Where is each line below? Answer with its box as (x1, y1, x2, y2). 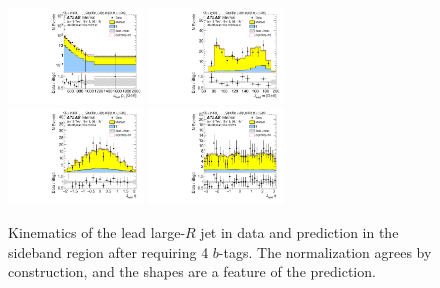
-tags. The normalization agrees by (218, 241, 432, 262)
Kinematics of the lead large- (8, 221, 186, 242)
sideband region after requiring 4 (8, 241, 209, 262)
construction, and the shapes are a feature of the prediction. (8, 261, 376, 282)
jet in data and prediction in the (200, 221, 399, 242)
